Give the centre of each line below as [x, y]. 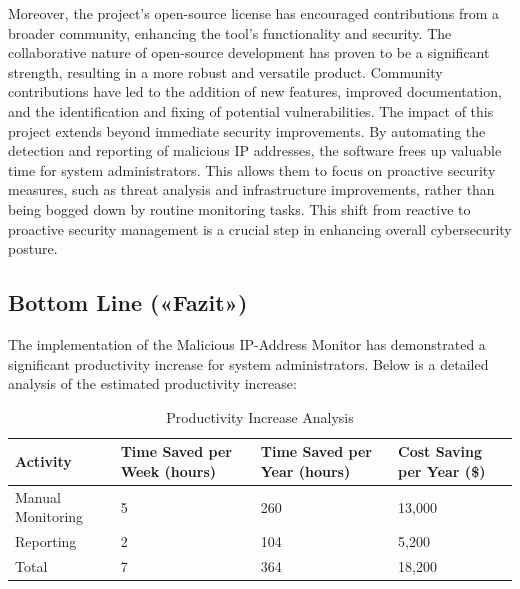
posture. [33, 248]
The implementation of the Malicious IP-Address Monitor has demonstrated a [247, 343]
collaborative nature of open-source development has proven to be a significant [249, 52]
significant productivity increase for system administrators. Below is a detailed [248, 363]
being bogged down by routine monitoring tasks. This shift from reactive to [239, 208]
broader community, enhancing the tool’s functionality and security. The [230, 32]
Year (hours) [305, 470]
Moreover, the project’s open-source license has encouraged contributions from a [254, 13]
